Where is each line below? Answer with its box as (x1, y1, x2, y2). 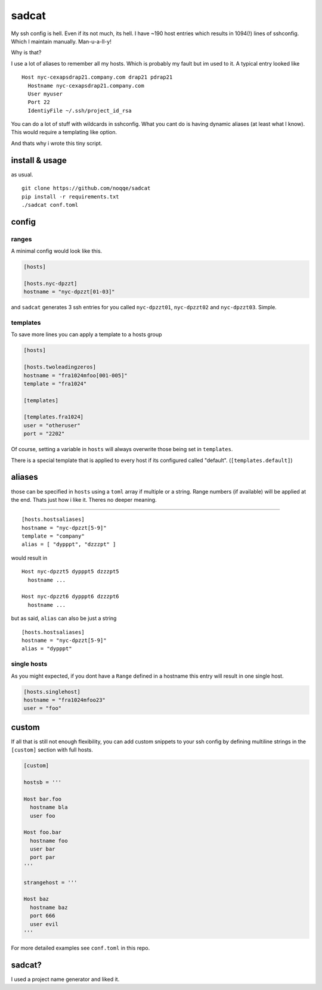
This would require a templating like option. (11, 129, 117, 136)
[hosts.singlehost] (23, 688, 80, 695)
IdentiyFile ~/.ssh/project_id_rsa (27, 107, 132, 114)
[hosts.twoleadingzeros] (23, 364, 97, 371)
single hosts (11, 660, 48, 668)
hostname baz (30, 904, 68, 911)
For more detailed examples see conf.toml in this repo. (11, 944, 150, 951)
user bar (30, 846, 55, 852)
